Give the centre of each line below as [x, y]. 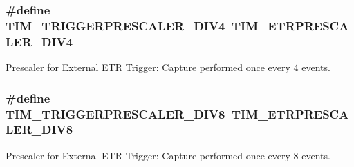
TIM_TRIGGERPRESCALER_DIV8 [115, 114]
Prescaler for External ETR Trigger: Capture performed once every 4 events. [168, 67]
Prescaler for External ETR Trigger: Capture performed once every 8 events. [168, 155]
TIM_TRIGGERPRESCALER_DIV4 [115, 25]
